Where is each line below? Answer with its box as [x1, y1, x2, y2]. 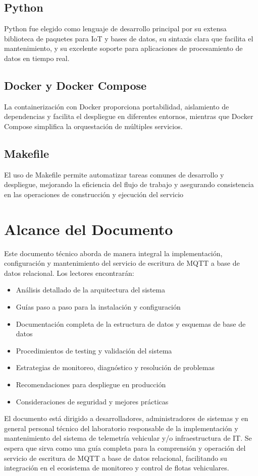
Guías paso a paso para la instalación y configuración [16, 302, 181, 312]
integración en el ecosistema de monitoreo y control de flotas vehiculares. [4, 462, 229, 473]
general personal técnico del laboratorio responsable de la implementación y [4, 423, 238, 433]
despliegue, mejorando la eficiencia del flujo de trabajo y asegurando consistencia [4, 179, 254, 190]
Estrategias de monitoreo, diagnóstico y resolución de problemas [16, 362, 215, 373]
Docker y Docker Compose [4, 77, 147, 93]
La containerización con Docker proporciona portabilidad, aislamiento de [4, 101, 229, 111]
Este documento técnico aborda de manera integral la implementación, [4, 248, 223, 258]
